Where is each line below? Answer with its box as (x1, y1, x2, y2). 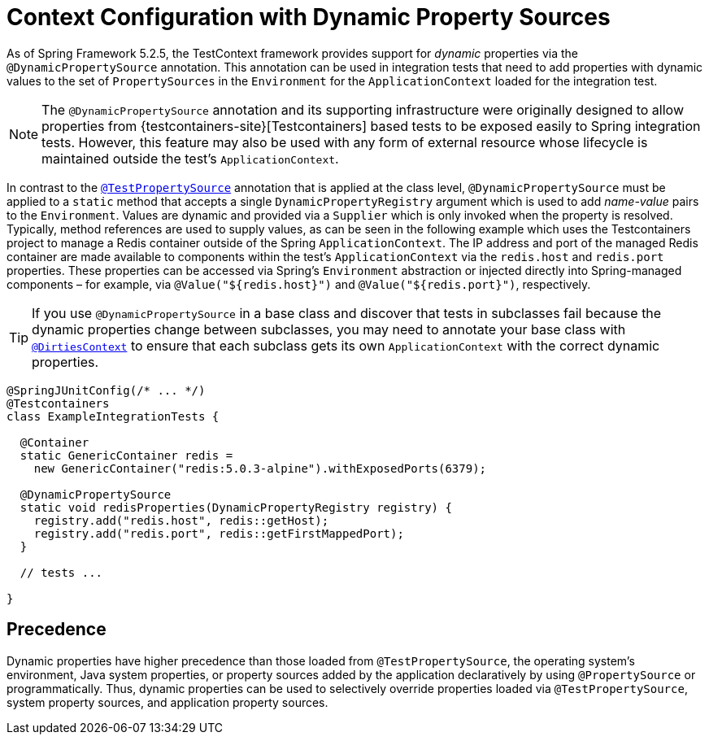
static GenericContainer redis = (20, 448, 233, 462)
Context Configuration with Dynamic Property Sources (7, 3, 611, 31)
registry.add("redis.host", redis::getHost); (33, 513, 329, 527)
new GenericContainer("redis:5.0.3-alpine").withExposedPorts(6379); (33, 461, 487, 475)
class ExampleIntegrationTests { (7, 409, 220, 423)
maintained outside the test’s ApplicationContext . (41, 150, 339, 167)
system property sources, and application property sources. (7, 695, 328, 709)
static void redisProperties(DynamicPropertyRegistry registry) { (20, 500, 452, 514)
